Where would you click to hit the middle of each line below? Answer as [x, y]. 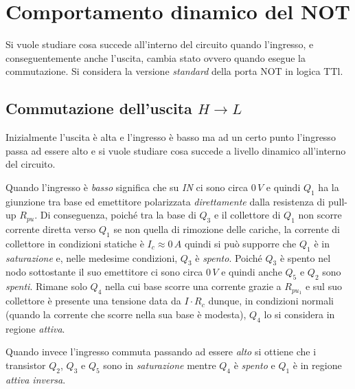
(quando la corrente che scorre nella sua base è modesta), [126, 314]
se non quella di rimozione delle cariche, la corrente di [227, 229]
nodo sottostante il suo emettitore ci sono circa [104, 272]
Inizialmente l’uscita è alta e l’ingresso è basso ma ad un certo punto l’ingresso [171, 137]
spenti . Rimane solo [46, 286]
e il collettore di [247, 215]
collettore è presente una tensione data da [93, 301]
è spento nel [305, 257]
